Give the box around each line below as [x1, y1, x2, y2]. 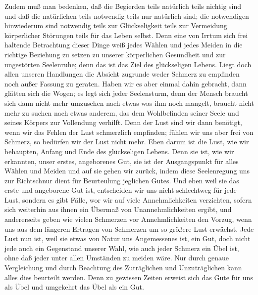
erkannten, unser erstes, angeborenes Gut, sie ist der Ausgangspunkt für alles [4, 156, 239, 166]
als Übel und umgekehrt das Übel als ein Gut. [4, 282, 144, 292]
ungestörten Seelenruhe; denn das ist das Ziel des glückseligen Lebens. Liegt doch [4, 59, 252, 69]
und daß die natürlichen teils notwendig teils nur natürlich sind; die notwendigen [4, 10, 249, 21]
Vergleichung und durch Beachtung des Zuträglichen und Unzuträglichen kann [4, 262, 242, 273]
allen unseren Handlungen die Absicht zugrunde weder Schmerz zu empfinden [4, 69, 240, 79]
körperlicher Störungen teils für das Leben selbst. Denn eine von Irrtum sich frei [4, 30, 248, 40]
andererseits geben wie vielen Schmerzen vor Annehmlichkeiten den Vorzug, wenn [4, 214, 252, 224]
